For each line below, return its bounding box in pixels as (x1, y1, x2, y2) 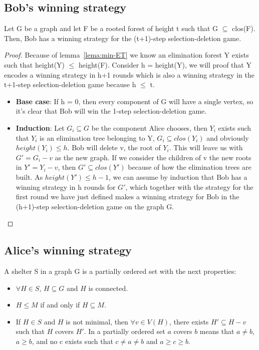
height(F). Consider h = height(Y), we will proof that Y (79, 59, 251, 70)
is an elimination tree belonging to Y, (40, 132, 155, 143)
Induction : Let (16, 122, 65, 133)
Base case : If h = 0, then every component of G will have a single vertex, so (16, 96, 253, 106)
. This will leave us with (169, 142, 243, 153)
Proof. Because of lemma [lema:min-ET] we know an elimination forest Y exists (4, 50, 249, 60)
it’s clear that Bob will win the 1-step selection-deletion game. (16, 106, 207, 116)
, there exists (169, 316, 209, 326)
